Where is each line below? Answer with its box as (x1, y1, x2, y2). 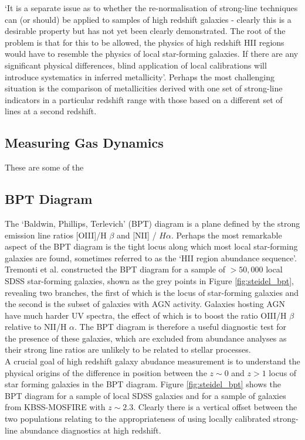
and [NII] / (116, 228, 157, 241)
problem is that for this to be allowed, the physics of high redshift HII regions (5, 36, 284, 48)
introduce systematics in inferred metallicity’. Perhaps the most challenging (5, 70, 275, 83)
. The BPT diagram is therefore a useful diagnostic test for (74, 320, 287, 333)
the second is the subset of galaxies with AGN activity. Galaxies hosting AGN (5, 298, 285, 310)
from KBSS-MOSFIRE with (5, 401, 106, 413)
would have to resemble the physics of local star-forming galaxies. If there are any (5, 47, 299, 60)
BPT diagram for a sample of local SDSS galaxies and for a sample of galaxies (5, 389, 286, 401)
